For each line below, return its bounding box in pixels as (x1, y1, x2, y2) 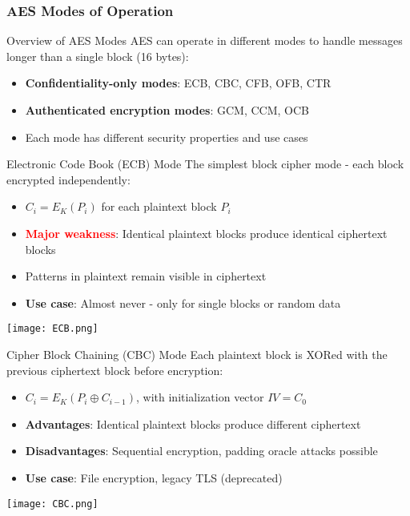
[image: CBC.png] (6, 498, 98, 510)
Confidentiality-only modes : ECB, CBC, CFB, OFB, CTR (25, 75, 332, 91)
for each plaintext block (101, 198, 217, 215)
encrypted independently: (6, 171, 131, 187)
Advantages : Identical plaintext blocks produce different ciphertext (25, 415, 361, 432)
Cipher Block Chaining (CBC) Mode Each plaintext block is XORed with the (6, 346, 388, 362)
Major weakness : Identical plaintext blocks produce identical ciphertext (25, 224, 388, 241)
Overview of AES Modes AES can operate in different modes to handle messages (6, 32, 403, 49)
